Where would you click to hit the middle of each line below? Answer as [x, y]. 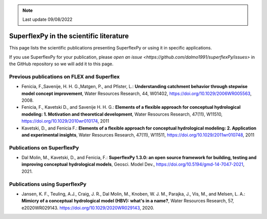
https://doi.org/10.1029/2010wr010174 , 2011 [65, 121]
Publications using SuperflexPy [48, 184]
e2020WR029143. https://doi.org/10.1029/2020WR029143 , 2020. [88, 208]
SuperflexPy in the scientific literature [69, 36]
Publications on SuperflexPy [44, 147]
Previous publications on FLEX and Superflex [64, 77]
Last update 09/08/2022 [47, 19]
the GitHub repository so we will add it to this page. [61, 64]
